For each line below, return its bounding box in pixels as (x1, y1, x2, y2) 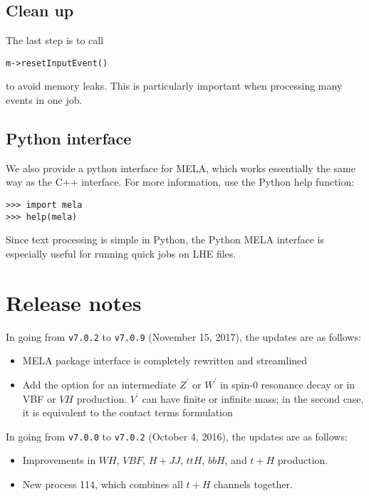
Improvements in (22, 453, 96, 468)
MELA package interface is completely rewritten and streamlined (22, 353, 308, 368)
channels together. (213, 476, 293, 491)
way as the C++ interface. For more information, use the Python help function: (6, 174, 355, 189)
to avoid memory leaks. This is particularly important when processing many (6, 78, 343, 93)
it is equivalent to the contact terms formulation (22, 405, 233, 420)
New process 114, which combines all (22, 476, 183, 491)
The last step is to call (6, 33, 104, 48)
